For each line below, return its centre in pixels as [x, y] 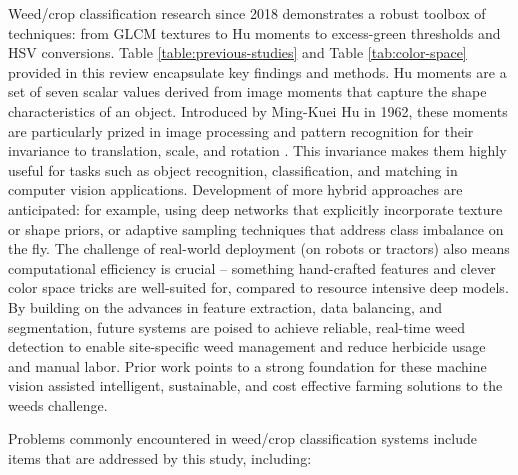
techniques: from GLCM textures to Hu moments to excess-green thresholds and [254, 32]
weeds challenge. [58, 404]
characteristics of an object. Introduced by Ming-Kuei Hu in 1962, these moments [258, 110]
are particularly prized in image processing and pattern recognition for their [241, 130]
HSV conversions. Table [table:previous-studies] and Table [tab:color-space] [237, 52]
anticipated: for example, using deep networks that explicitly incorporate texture [255, 208]
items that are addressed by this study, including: [160, 458]
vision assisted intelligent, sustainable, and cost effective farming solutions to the [255, 385]
